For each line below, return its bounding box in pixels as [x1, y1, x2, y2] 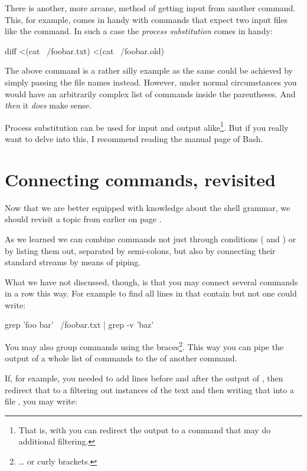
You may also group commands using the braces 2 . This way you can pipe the [5, 339, 284, 353]
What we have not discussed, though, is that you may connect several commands [5, 275, 298, 288]
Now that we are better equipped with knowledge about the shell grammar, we [5, 201, 290, 213]
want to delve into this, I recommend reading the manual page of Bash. [5, 133, 263, 144]
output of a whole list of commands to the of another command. [5, 352, 237, 364]
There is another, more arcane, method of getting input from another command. [5, 2, 296, 14]
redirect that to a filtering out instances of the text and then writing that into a [5, 383, 294, 396]
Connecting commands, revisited [5, 167, 276, 191]
